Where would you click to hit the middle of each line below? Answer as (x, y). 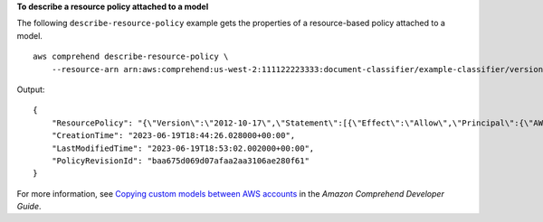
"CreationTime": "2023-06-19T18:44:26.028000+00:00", (173, 136)
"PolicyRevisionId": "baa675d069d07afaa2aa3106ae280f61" (180, 161)
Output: (31, 89)
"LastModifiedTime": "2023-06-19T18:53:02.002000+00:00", (183, 148)
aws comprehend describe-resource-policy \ (131, 57)
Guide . (29, 207)
